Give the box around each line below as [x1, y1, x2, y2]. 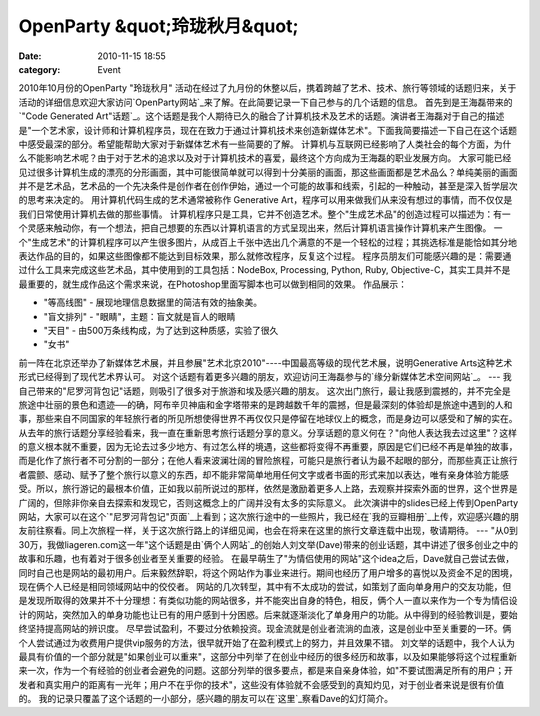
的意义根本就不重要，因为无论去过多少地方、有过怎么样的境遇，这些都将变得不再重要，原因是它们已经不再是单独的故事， [18, 441, 518, 453]
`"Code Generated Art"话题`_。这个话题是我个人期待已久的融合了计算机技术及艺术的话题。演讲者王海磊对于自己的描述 [18, 110, 505, 122]
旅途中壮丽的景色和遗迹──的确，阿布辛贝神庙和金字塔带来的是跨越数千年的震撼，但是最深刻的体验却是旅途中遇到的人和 [18, 398, 513, 410]
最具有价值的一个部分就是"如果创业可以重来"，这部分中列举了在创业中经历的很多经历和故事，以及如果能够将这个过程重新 [18, 650, 518, 662]
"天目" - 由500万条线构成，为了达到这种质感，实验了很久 [43, 324, 279, 336]
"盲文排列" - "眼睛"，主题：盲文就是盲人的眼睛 [43, 310, 236, 322]
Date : [18, 50, 42, 62]
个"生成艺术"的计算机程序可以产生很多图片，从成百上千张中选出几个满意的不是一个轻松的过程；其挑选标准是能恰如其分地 [18, 236, 518, 248]
